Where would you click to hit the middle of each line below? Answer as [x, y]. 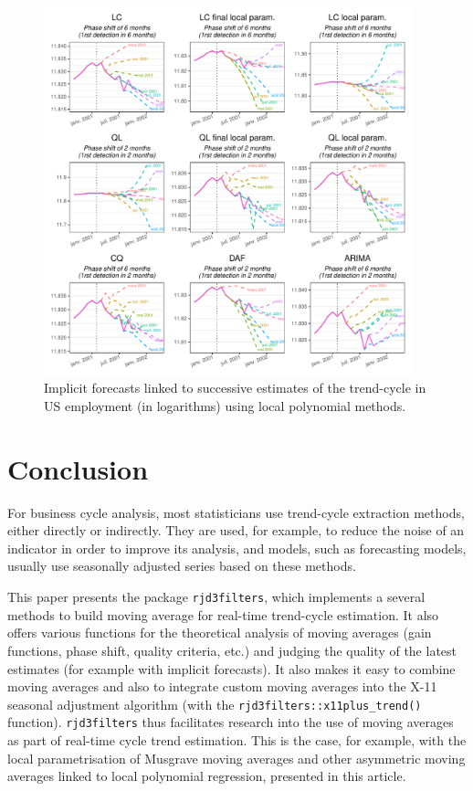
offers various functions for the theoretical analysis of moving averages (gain [220, 633]
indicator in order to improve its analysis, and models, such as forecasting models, [237, 548]
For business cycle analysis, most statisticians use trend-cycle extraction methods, [236, 512]
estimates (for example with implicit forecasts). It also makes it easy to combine [231, 668]
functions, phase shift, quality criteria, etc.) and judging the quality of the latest [232, 650]
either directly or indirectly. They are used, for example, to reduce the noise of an [236, 530]
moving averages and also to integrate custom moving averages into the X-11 [222, 686]
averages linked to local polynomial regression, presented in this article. [207, 776]
